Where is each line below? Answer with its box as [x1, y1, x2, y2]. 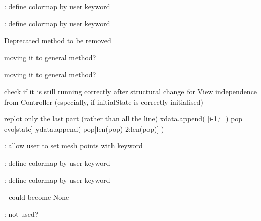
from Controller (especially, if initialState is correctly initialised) [4, 96, 203, 107]
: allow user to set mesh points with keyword [4, 140, 143, 151]
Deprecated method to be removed [4, 35, 111, 46]
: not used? [4, 208, 39, 219]
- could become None [4, 192, 69, 202]
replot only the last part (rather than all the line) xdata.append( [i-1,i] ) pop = [4, 113, 250, 124]
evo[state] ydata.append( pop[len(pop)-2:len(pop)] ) [4, 123, 164, 134]
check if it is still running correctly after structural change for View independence [4, 86, 257, 97]
